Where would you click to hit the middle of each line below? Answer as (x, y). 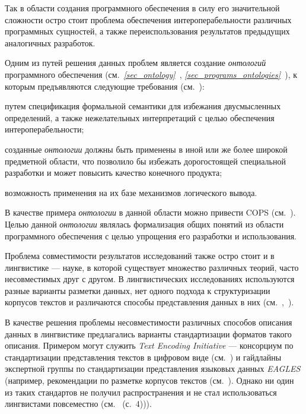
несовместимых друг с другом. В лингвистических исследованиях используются (150, 279)
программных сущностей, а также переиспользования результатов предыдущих (147, 31)
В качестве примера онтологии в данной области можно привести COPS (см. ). (150, 212)
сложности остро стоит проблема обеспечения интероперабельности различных (148, 19)
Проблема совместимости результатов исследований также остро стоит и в (140, 256)
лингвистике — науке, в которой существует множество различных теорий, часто (152, 267)
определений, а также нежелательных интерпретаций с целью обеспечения (140, 117)
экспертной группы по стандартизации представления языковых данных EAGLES (153, 369)
